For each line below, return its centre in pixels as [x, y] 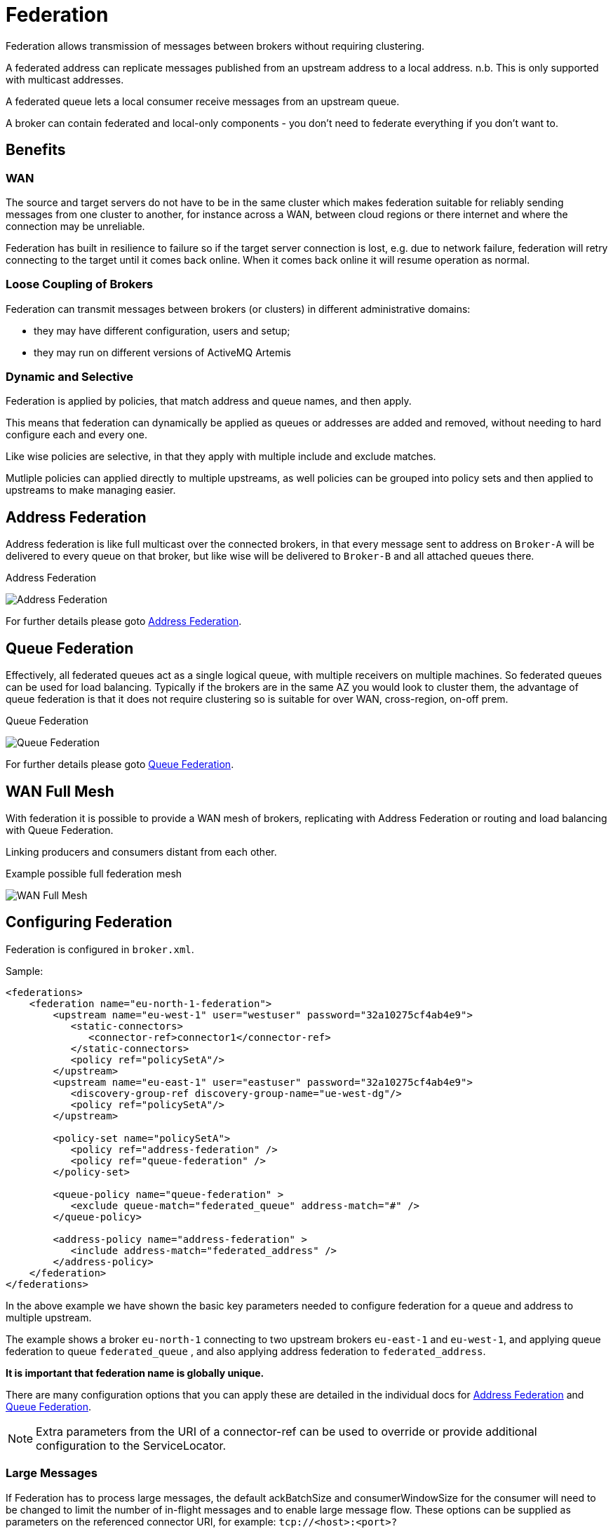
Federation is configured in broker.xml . [100, 949]
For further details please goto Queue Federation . [120, 764]
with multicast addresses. [65, 79]
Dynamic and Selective [70, 377]
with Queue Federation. [60, 830]
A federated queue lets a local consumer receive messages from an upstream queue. [203, 101]
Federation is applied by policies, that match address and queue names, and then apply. [209, 401]
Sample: [25, 971]
